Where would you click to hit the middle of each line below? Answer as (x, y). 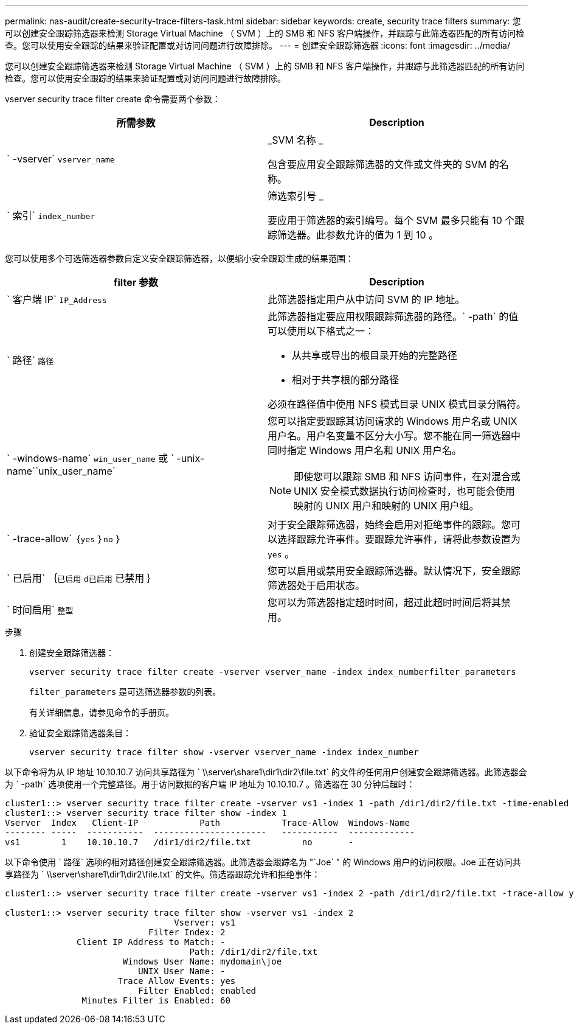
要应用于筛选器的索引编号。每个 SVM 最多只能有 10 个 (391, 220)
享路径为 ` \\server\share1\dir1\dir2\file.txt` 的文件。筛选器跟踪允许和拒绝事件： (163, 874)
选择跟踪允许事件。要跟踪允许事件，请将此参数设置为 (399, 539)
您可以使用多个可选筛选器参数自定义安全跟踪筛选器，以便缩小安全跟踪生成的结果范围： (179, 258)
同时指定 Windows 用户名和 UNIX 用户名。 (365, 450)
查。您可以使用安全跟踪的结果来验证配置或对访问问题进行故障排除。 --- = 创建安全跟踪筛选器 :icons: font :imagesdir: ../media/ (258, 45)
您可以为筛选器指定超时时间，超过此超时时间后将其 (385, 602)
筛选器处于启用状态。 (316, 585)
